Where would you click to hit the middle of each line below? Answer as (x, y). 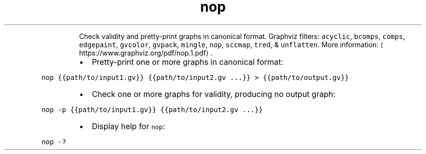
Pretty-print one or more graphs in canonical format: (187, 62)
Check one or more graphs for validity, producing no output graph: (213, 94)
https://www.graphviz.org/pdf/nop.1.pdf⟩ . (146, 53)
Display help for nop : (128, 126)
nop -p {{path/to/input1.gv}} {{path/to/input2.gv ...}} (152, 109)
